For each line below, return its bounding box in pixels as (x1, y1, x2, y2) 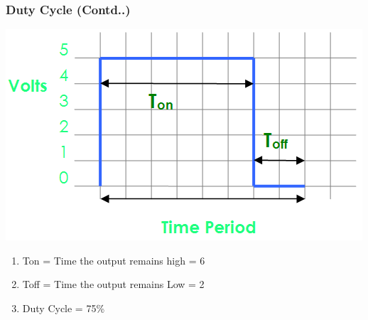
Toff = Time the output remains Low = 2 (22, 277, 205, 292)
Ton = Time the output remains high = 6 (22, 252, 205, 267)
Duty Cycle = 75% (22, 301, 105, 315)
